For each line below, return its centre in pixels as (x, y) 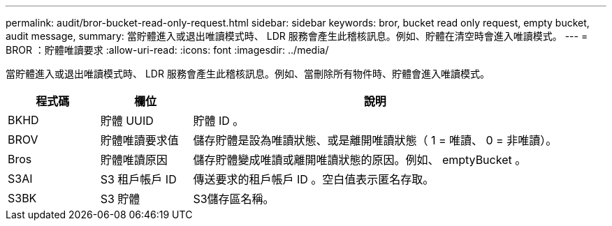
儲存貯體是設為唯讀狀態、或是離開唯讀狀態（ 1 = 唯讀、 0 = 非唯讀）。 (375, 140)
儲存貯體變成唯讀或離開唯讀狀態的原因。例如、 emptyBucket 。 (360, 160)
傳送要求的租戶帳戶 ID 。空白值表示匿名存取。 (314, 179)
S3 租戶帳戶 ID (138, 179)
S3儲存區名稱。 (234, 199)
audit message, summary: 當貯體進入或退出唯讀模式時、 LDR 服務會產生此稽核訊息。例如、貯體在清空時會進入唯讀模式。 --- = (297, 36)
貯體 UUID (127, 121)
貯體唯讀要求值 (139, 140)
